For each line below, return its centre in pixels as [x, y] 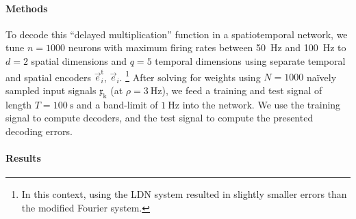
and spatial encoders [49, 77]
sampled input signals [51, 90]
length [19, 104]
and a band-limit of [117, 104]
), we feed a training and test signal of [242, 90]
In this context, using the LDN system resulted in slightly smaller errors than [184, 194]
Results [23, 158]
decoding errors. [39, 131]
